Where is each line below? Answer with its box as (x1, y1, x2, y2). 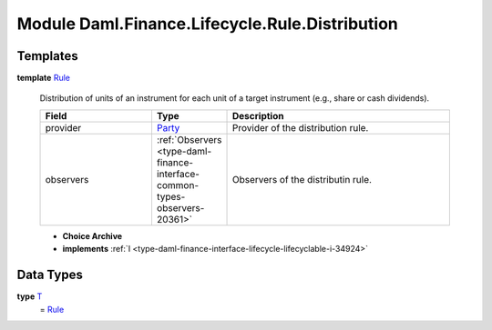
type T (16, 291, 43, 302)
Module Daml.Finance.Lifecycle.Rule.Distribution (16, 14, 398, 34)
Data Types (16, 267, 84, 283)
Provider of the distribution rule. (232, 121, 369, 134)
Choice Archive (62, 230, 123, 241)
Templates (16, 48, 78, 64)
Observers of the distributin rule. (232, 173, 373, 185)
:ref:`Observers (156, 133, 222, 145)
